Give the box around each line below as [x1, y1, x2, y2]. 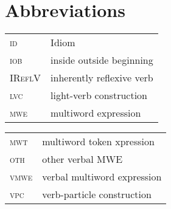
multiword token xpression [42, 134, 155, 149]
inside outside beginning [51, 53, 153, 67]
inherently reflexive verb [51, 70, 153, 85]
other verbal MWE [42, 152, 123, 166]
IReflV [10, 70, 41, 85]
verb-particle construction [42, 187, 152, 202]
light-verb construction [51, 88, 147, 103]
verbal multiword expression [42, 170, 162, 184]
